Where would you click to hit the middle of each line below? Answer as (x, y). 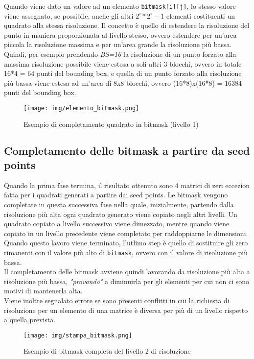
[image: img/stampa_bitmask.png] (78, 335)
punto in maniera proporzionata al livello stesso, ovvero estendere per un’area (120, 35)
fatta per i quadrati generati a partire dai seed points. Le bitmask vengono (116, 195)
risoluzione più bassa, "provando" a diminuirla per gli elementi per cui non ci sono (127, 281)
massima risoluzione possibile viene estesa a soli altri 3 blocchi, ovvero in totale (123, 63)
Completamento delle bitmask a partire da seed (127, 150)
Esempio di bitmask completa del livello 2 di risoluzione (107, 351)
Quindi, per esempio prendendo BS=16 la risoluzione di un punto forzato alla (120, 54)
